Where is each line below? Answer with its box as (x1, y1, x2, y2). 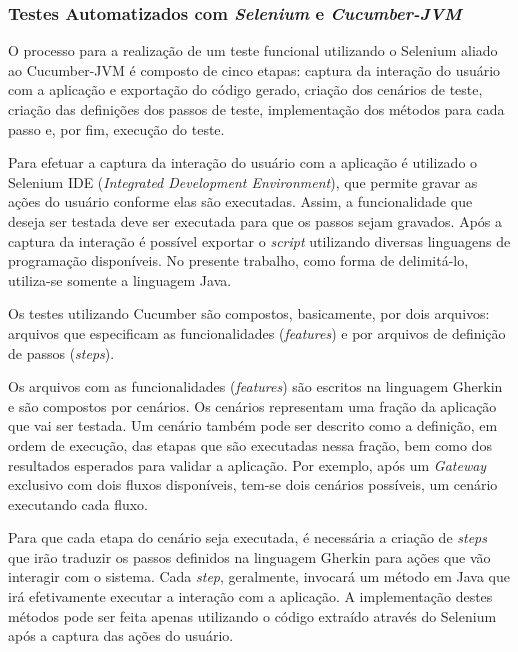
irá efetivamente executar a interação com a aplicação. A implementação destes (8, 586, 493, 607)
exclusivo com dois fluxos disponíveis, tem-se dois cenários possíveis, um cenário (8, 474, 498, 495)
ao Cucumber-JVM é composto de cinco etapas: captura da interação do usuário (8, 59, 501, 80)
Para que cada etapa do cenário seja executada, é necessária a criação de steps (8, 527, 487, 548)
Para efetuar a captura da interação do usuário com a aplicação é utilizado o (8, 152, 478, 173)
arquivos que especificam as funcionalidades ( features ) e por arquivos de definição (8, 322, 506, 343)
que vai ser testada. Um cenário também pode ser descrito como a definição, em (8, 415, 498, 436)
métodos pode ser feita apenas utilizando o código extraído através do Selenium (8, 605, 497, 626)
